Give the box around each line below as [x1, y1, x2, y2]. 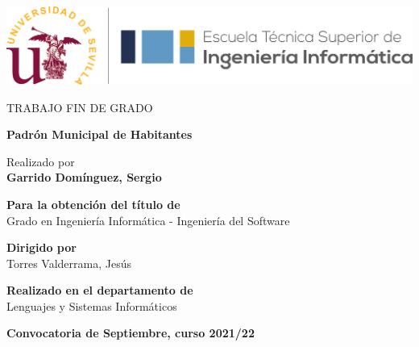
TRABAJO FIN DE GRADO [6, 98, 153, 115]
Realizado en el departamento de [6, 282, 193, 299]
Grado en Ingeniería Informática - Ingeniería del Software [6, 211, 290, 228]
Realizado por [6, 153, 75, 169]
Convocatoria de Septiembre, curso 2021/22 [6, 324, 255, 341]
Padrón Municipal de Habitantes [6, 126, 193, 143]
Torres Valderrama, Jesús [6, 254, 131, 271]
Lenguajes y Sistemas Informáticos [6, 297, 177, 314]
